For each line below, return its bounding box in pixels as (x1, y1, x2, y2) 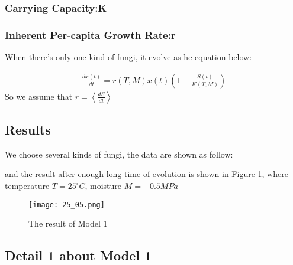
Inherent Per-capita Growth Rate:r (5, 27, 176, 42)
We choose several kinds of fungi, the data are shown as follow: (5, 148, 233, 160)
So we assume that (5, 90, 73, 102)
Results (5, 120, 51, 139)
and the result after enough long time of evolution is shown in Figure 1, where (5, 168, 288, 180)
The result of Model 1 (28, 217, 108, 230)
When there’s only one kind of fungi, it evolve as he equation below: (5, 51, 252, 63)
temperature (5, 179, 50, 192)
